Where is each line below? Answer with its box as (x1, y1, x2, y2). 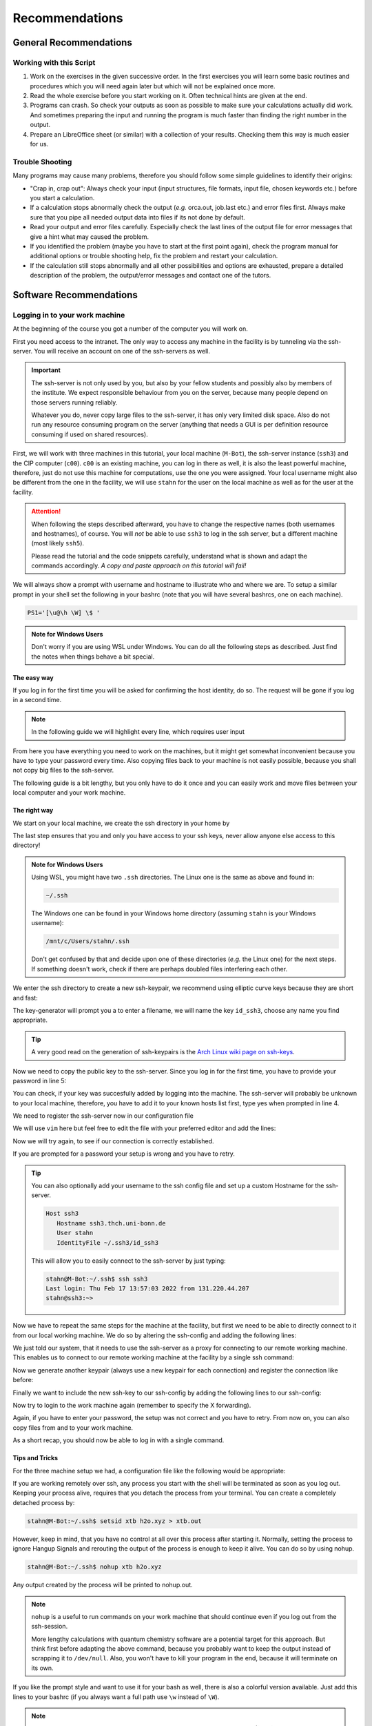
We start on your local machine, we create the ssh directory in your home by (12, 819, 230, 827)
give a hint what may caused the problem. (30, 232, 149, 241)
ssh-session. (31, 1622, 68, 1631)
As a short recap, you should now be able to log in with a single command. (12, 1436, 225, 1444)
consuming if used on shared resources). (31, 430, 148, 438)
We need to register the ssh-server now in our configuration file (12, 1112, 194, 1120)
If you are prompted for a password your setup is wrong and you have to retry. (12, 1150, 236, 1158)
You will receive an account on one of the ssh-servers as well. (34, 347, 210, 356)
